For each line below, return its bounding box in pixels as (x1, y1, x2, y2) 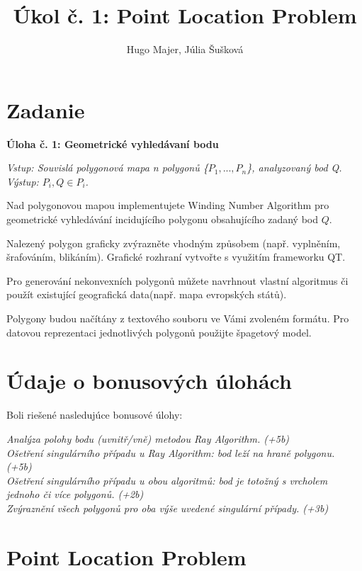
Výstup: (6, 174, 39, 188)
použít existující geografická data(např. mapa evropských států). (6, 287, 287, 302)
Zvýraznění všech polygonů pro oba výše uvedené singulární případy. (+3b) (6, 500, 329, 515)
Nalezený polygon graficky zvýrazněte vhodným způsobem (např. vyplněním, (6, 235, 341, 250)
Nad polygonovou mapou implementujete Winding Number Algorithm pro (6, 198, 329, 213)
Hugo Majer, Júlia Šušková (126, 42, 244, 57)
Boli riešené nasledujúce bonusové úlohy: (6, 407, 183, 422)
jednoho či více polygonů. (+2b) (6, 487, 144, 502)
